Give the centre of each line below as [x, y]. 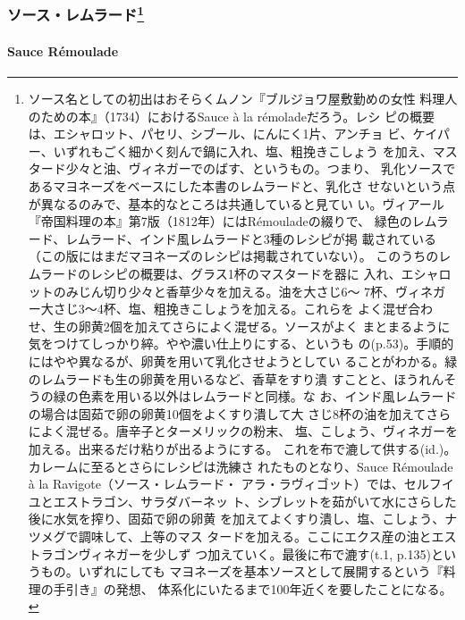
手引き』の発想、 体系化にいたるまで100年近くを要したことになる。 [253, 588]
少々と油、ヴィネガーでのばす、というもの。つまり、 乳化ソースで [261, 168]
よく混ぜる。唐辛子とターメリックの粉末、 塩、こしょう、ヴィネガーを [249, 431]
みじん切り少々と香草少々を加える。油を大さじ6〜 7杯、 [231, 291]
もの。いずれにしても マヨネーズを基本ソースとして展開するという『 [242, 571]
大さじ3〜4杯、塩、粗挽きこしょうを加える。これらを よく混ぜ [224, 309]
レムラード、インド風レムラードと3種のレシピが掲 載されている [251, 238]
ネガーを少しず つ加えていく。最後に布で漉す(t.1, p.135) [267, 553]
